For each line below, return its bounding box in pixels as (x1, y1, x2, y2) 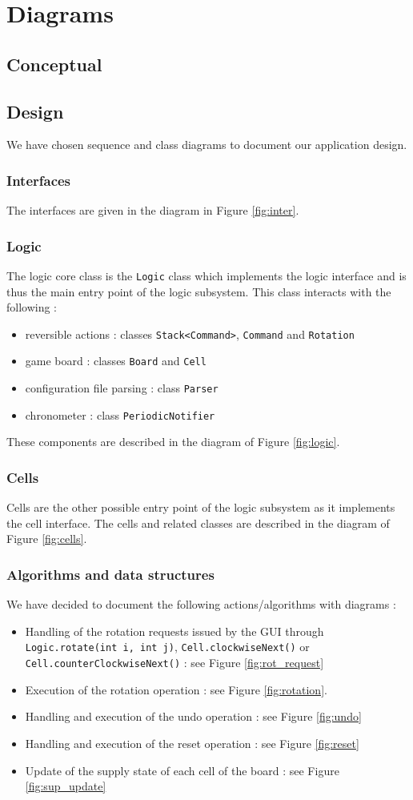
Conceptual (6, 51, 102, 76)
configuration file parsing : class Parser (25, 380, 219, 396)
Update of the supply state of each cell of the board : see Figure (25, 762, 339, 778)
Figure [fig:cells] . (6, 530, 87, 547)
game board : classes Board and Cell (25, 352, 206, 369)
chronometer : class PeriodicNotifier (25, 406, 215, 423)
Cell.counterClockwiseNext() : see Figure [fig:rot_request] (25, 654, 324, 671)
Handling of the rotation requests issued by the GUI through (25, 622, 324, 639)
